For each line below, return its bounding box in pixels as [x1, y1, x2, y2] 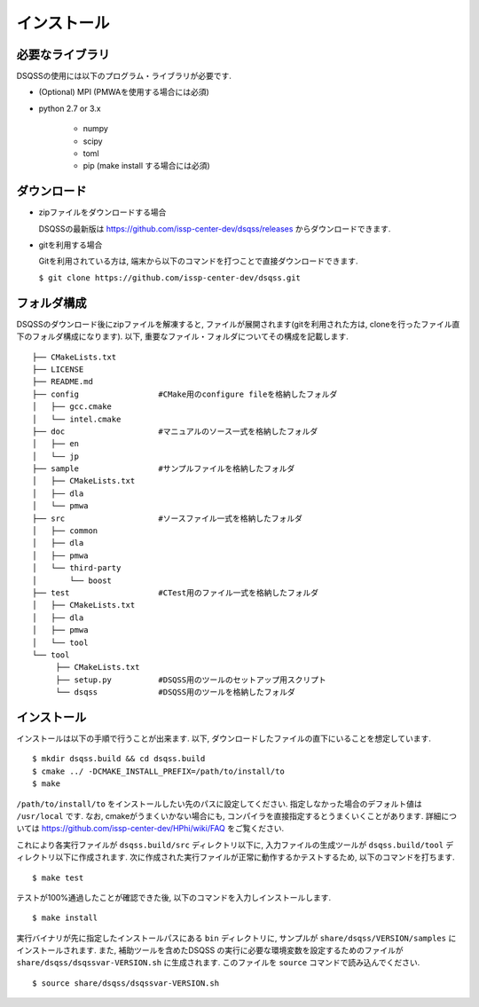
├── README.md [32, 377, 93, 387]
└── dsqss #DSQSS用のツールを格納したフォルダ [55, 688, 296, 697]
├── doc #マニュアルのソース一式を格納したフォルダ [32, 426, 318, 437]
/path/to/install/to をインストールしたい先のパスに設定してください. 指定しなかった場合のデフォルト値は [16, 799, 422, 809]
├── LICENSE [32, 364, 84, 374]
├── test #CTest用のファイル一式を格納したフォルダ [32, 587, 319, 598]
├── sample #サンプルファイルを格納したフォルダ [32, 464, 295, 474]
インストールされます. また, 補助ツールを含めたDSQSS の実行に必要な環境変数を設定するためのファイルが [16, 945, 404, 956]
